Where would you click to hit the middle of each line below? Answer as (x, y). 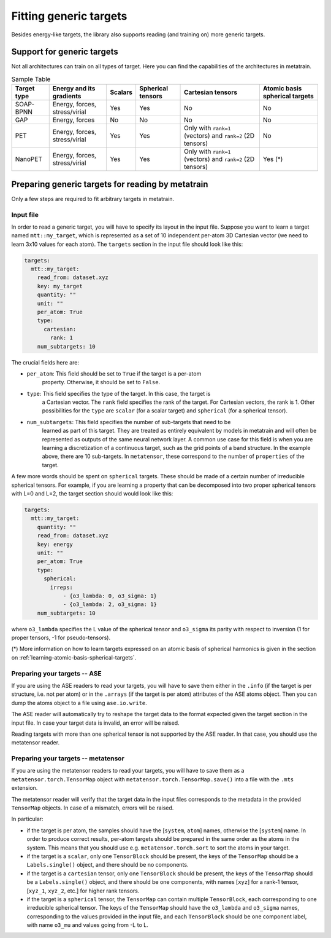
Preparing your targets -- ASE (57, 673)
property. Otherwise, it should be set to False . (101, 382)
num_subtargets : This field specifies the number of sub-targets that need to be (129, 422)
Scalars (121, 92)
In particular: (27, 819)
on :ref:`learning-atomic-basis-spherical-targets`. (74, 657)
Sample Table (31, 79)
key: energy (55, 544)
